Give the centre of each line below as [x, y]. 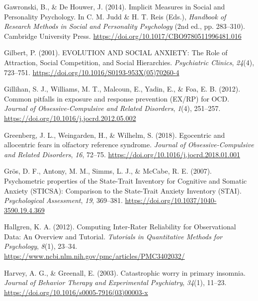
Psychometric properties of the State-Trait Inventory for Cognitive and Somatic [126, 180]
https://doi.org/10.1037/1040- [171, 200]
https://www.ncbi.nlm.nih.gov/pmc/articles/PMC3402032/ [94, 256]
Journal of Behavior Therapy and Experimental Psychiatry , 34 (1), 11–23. [115, 282]
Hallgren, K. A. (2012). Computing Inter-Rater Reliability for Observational [120, 227]
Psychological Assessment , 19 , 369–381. [63, 200]
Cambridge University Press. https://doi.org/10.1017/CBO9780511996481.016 [123, 36]
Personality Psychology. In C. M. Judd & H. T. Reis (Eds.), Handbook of [115, 16]
